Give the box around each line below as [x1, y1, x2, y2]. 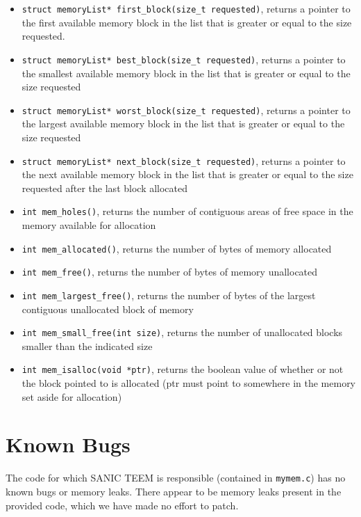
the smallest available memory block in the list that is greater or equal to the [22, 65, 351, 80]
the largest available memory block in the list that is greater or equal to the [22, 116, 345, 131]
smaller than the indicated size [22, 338, 153, 353]
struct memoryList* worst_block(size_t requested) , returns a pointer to [22, 102, 351, 117]
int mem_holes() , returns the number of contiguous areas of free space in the [22, 204, 353, 218]
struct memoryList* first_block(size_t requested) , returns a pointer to [22, 1, 351, 15]
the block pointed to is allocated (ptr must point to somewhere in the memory [22, 376, 356, 390]
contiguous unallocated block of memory [22, 301, 194, 316]
